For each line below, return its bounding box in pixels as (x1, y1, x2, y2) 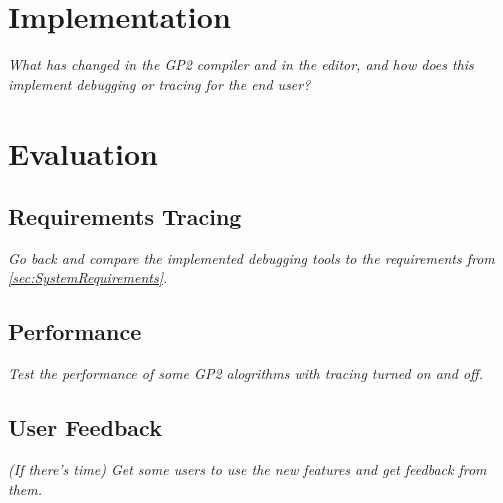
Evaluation (8, 132, 158, 173)
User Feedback (8, 412, 162, 443)
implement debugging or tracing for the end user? (8, 73, 311, 94)
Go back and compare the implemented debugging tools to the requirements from (8, 247, 495, 268)
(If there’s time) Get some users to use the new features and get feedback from (8, 459, 487, 480)
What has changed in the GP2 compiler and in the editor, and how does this (8, 54, 474, 75)
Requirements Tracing (8, 201, 242, 232)
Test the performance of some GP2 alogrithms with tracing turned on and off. (8, 363, 483, 384)
